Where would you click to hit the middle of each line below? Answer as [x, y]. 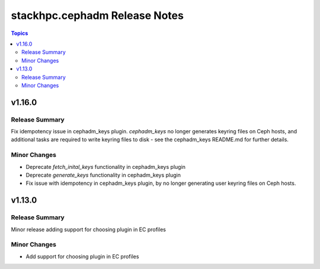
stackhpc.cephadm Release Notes [97, 15]
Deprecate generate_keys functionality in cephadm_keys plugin [103, 175]
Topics [20, 33]
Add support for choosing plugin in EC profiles [82, 256]
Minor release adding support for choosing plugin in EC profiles [88, 229]
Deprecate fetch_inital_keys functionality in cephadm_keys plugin [106, 166]
